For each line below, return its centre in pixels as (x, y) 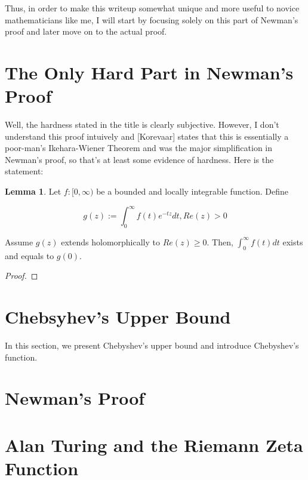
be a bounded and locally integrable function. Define (192, 191)
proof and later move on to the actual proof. (86, 31)
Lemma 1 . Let (33, 191)
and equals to (30, 255)
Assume (19, 241)
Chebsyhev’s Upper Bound (118, 317)
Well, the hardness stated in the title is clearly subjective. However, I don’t (142, 124)
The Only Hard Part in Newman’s (149, 72)
